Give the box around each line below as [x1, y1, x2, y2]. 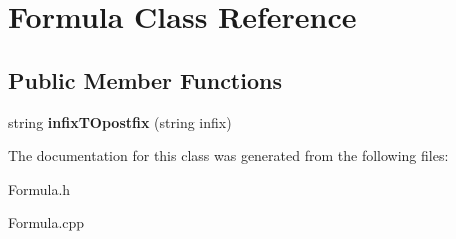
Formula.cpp [8, 212, 85, 233]
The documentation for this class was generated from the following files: [8, 145, 449, 166]
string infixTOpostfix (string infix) [8, 111, 232, 132]
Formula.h [8, 178, 71, 199]
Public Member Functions [8, 64, 282, 95]
